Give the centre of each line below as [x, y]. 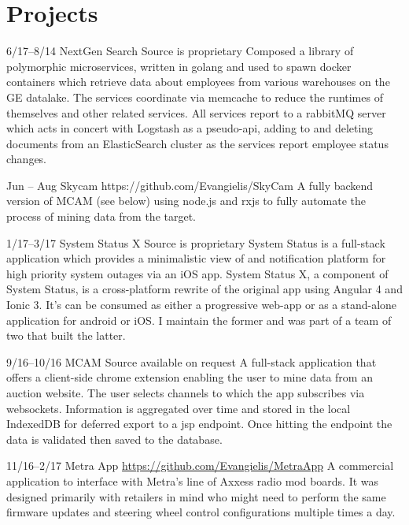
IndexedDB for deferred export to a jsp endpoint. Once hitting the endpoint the [199, 424]
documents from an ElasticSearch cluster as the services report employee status [197, 143]
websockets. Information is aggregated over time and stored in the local [179, 408]
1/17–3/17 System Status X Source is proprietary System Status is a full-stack [196, 242]
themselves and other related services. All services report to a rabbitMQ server [196, 112]
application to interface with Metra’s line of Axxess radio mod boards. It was [193, 480]
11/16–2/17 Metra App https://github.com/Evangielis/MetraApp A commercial [200, 465]
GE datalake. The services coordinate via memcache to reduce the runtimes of [195, 97]
